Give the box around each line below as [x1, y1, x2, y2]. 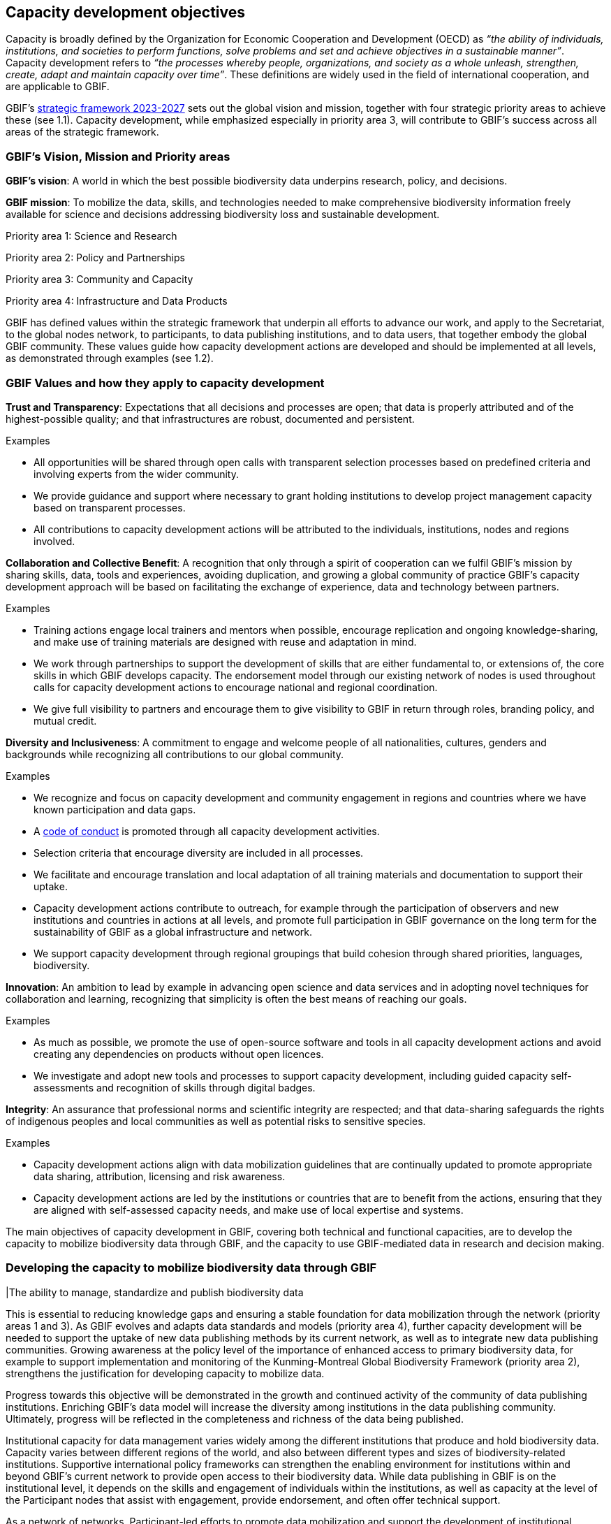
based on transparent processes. [34, 501, 186, 514]
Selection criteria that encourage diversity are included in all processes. [34, 846, 364, 859]
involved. [34, 535, 75, 547]
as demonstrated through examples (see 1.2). [6, 352, 214, 365]
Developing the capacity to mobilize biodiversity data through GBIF [6, 1261, 377, 1275]
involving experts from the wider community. [34, 467, 240, 480]
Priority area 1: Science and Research [6, 230, 177, 242]
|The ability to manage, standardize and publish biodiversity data [6, 1286, 304, 1298]
